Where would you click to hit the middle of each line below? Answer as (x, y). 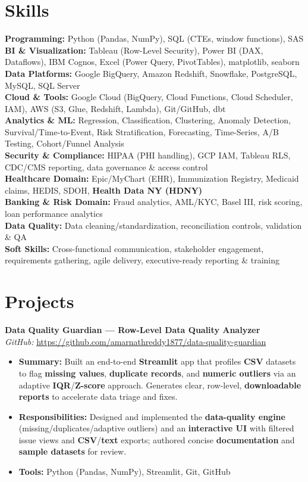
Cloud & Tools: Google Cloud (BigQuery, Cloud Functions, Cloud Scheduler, (149, 97)
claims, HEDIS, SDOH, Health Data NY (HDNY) (104, 190)
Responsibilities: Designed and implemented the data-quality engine (152, 416)
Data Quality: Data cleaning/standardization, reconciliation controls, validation (153, 225)
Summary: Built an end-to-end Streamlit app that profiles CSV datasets (157, 361)
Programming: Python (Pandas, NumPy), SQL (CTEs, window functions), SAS (154, 38)
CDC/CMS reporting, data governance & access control (106, 167)
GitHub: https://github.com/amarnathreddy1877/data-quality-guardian (136, 341)
